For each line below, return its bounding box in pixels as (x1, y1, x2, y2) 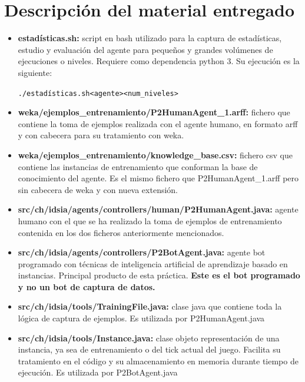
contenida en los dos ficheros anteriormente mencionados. (18, 226, 224, 238)
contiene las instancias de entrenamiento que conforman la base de (18, 160, 258, 172)
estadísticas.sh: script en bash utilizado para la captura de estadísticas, (18, 32, 282, 44)
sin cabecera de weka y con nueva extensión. (18, 183, 178, 195)
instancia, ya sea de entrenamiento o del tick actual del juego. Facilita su (18, 343, 281, 356)
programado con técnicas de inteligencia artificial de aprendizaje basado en (18, 257, 288, 270)
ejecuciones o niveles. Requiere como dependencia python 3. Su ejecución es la (18, 55, 300, 67)
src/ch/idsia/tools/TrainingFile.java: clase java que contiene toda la (18, 300, 282, 313)
